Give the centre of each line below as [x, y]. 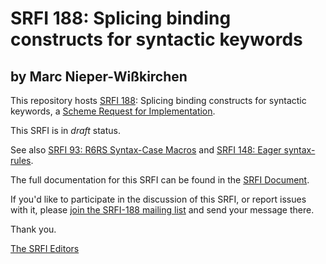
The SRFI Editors [45, 248]
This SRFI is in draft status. [65, 130]
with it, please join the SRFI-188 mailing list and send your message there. [162, 210]
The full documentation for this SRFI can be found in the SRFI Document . [160, 180]
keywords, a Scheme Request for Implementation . [113, 111]
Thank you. [33, 229]
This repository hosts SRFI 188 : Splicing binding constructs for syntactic [158, 100]
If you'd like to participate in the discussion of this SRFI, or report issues [158, 199]
